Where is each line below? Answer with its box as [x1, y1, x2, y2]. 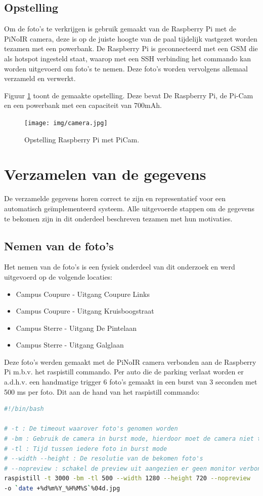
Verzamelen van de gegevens [4, 164, 206, 184]
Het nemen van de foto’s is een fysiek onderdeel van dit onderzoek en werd [4, 261, 235, 272]
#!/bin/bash [4, 405, 44, 413]
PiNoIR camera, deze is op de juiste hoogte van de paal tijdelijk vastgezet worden [4, 33, 257, 44]
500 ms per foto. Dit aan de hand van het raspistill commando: [4, 386, 200, 397]
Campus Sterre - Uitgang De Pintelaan [16, 322, 137, 333]
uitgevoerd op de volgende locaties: [4, 271, 113, 282]
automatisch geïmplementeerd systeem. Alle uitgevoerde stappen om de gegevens [4, 203, 255, 213]
